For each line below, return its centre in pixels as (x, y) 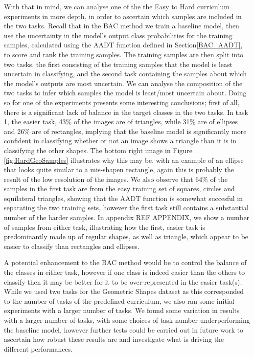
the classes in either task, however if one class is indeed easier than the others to (125, 272)
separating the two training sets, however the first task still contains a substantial (126, 208)
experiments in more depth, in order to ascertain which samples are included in (123, 16)
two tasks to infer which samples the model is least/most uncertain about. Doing (125, 93)
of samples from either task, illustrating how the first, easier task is (105, 227)
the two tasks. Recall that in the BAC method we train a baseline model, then (122, 26)
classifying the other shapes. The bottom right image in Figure (98, 150)
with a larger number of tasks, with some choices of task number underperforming (127, 320)
